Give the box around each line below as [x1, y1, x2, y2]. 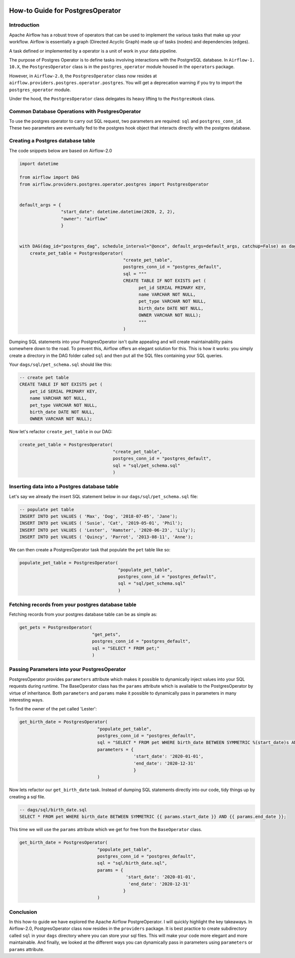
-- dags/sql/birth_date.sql [19, 807, 87, 812]
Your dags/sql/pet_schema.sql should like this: [9, 362, 113, 368]
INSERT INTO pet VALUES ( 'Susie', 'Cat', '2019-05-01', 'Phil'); [19, 520, 183, 526]
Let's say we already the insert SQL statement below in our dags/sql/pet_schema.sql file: [9, 493, 198, 499]
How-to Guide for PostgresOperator [9, 6, 121, 15]
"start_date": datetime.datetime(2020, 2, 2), [60, 209, 176, 215]
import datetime [19, 160, 59, 166]
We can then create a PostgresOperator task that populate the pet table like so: [9, 547, 171, 553]
